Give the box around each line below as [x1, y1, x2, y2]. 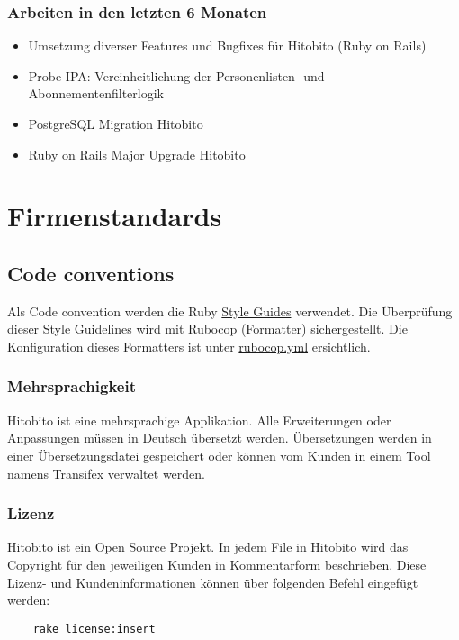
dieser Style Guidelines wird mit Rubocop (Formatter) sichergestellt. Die [7, 319, 408, 338]
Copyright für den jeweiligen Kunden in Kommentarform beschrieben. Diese [7, 554, 427, 573]
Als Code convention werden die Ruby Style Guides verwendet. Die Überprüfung [7, 301, 453, 320]
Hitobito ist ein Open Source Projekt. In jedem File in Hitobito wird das [7, 537, 409, 556]
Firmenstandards [7, 197, 222, 234]
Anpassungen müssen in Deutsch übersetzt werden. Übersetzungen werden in [7, 428, 432, 447]
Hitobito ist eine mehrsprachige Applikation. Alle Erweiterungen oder [7, 410, 391, 429]
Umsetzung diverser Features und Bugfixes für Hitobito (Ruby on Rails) [28, 36, 427, 55]
